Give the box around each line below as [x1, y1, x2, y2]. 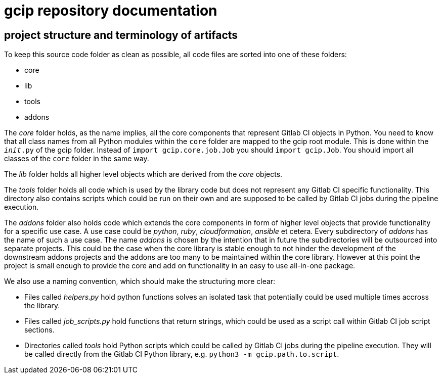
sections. [24, 325, 55, 335]
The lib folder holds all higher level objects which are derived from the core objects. [4, 170, 283, 179]
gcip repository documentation [4, 2, 217, 19]
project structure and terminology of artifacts [4, 28, 238, 41]
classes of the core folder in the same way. [4, 154, 149, 163]
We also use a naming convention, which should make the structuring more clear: [4, 277, 276, 286]
